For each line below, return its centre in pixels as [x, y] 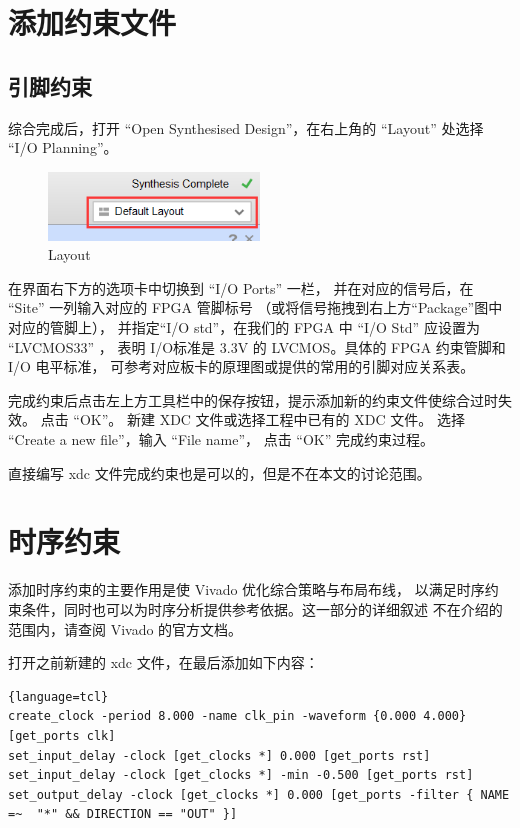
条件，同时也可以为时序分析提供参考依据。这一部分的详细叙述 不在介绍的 [262, 608]
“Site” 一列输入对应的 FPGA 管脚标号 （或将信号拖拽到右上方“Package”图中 [255, 307]
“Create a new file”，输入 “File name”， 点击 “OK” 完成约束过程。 [221, 439]
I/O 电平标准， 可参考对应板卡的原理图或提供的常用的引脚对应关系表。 [241, 366]
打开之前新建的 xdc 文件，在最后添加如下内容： [163, 662]
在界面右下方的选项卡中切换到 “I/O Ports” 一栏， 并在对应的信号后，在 [241, 287]
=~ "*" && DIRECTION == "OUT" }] [123, 814]
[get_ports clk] [62, 735]
